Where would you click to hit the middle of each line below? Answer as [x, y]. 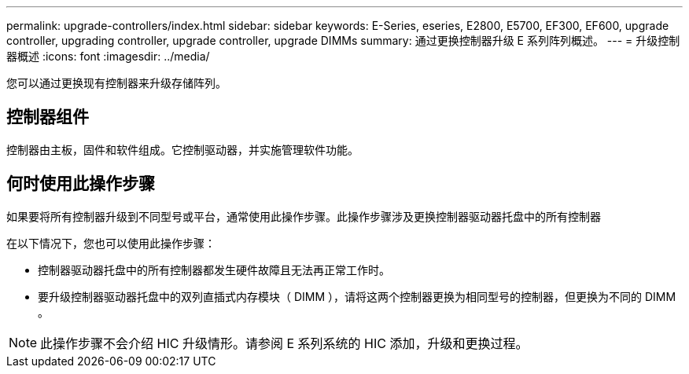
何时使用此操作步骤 [81, 184]
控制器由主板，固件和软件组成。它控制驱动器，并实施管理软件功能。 [182, 149]
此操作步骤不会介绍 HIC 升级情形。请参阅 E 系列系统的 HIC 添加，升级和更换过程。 [284, 343]
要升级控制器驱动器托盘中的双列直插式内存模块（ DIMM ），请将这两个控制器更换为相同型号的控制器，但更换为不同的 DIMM [357, 296]
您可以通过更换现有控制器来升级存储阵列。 [116, 83]
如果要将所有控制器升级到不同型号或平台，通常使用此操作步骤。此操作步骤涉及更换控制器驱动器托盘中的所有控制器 [304, 216]
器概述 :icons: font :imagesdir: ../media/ [108, 56]
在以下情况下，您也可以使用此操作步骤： [111, 243]
